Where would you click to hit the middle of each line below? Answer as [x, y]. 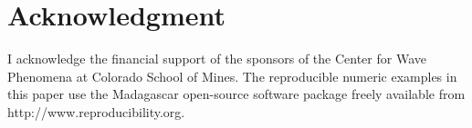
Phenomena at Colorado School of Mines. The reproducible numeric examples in [232, 76]
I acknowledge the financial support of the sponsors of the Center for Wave [217, 59]
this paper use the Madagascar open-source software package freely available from [236, 94]
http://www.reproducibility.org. [96, 111]
